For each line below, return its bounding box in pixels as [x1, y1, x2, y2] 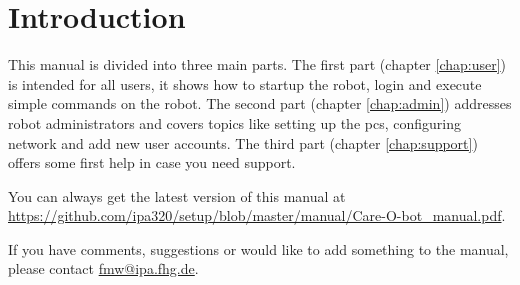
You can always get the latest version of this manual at [8, 185, 346, 206]
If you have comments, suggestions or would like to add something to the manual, [8, 238, 509, 259]
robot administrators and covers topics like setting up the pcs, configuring [8, 112, 461, 133]
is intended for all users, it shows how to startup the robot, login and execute [8, 73, 482, 94]
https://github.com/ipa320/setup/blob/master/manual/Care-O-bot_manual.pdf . [8, 205, 506, 226]
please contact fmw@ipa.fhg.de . [8, 258, 199, 279]
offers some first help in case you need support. [8, 152, 296, 173]
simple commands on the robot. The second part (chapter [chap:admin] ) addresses [8, 93, 512, 114]
